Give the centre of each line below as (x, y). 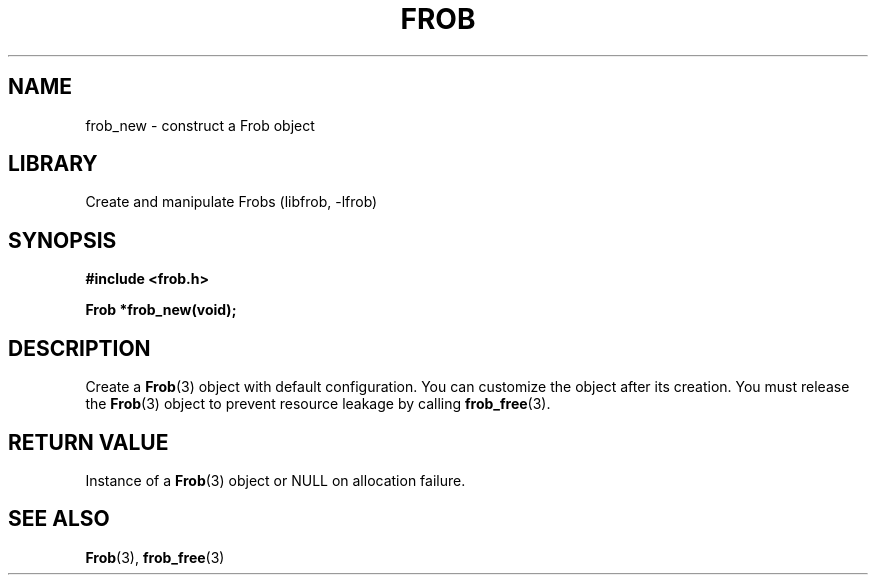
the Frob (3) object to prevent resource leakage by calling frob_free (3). (318, 404)
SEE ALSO (59, 519)
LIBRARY (53, 164)
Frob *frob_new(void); (161, 310)
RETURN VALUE (88, 442)
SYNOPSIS (62, 240)
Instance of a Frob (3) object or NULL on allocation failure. (275, 480)
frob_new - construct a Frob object (200, 125)
